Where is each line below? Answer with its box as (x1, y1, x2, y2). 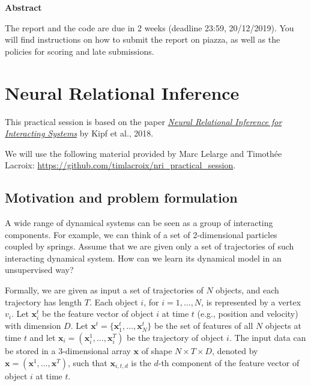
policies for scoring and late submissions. (5, 44, 154, 57)
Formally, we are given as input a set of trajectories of (5, 284, 204, 296)
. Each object (89, 295, 138, 308)
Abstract (5, 1, 42, 13)
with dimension (5, 319, 61, 332)
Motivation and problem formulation (5, 188, 238, 207)
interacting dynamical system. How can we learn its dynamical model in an (5, 251, 282, 264)
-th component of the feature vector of (158, 356, 300, 369)
